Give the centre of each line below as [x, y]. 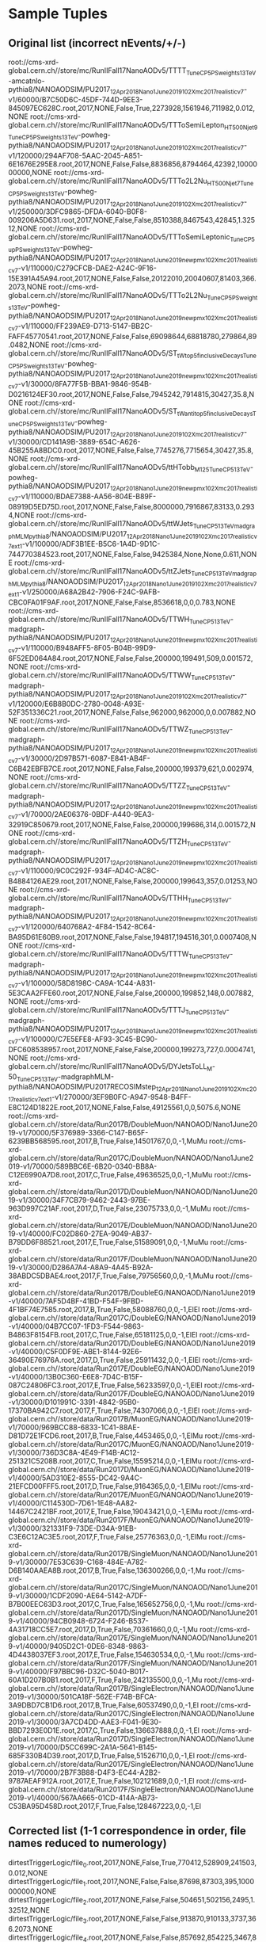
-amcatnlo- [27, 81]
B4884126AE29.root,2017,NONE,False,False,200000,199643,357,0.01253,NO [133, 881]
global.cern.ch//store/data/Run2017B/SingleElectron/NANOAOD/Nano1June [131, 1688]
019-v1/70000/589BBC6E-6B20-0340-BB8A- [83, 1166]
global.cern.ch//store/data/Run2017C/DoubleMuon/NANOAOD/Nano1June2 [131, 1158]
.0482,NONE [29, 345]
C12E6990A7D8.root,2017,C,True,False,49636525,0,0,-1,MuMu [110, 1175]
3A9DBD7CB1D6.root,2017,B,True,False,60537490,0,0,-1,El [104, 1705]
